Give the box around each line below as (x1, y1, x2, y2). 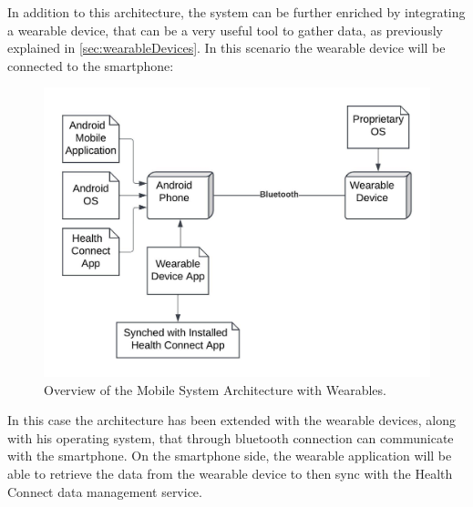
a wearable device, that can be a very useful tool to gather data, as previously (7, 20, 443, 39)
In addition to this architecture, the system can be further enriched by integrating (7, 3, 466, 21)
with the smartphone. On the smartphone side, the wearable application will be (7, 446, 452, 465)
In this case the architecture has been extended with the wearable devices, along (7, 411, 456, 430)
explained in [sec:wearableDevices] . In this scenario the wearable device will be (7, 38, 446, 57)
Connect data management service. (7, 482, 202, 501)
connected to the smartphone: (7, 56, 174, 75)
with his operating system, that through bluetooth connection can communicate (7, 428, 454, 447)
